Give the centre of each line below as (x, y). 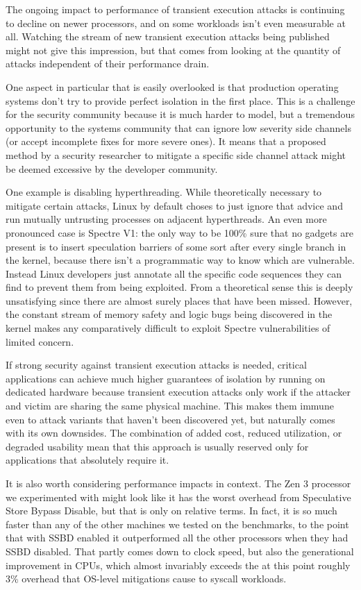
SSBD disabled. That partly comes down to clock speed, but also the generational (180, 551)
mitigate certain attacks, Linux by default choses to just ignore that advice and (174, 205)
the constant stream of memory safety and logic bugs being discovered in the (169, 314)
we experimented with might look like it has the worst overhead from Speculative (178, 497)
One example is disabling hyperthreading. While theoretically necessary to (164, 192)
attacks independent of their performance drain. (108, 64)
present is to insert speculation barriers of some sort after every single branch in (176, 246)
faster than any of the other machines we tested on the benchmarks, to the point (177, 524)
